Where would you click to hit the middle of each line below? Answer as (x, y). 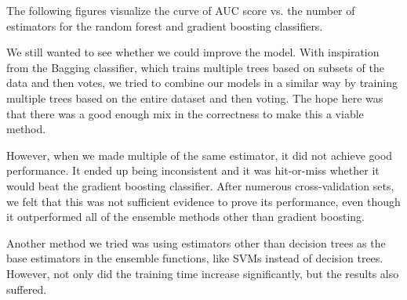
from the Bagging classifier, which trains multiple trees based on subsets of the (195, 67)
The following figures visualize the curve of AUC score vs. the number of (181, 10)
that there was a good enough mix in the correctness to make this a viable (185, 113)
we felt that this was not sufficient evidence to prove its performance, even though (203, 201)
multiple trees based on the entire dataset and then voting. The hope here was (195, 98)
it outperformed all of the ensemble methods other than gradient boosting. (185, 217)
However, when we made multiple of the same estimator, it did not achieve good (200, 155)
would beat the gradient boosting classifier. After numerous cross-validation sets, (200, 185)
